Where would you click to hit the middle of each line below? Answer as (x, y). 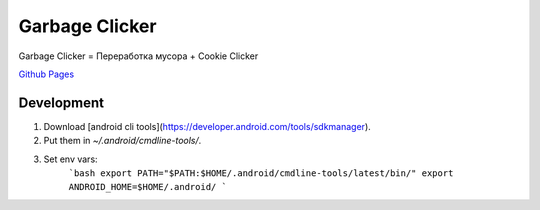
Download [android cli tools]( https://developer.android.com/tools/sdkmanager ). (207, 126)
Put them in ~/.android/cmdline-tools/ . (122, 141)
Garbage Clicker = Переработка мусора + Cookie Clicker (138, 56)
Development (61, 102)
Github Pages (46, 74)
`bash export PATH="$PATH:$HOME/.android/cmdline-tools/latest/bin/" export (261, 173)
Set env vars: (71, 159)
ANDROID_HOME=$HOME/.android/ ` (147, 187)
